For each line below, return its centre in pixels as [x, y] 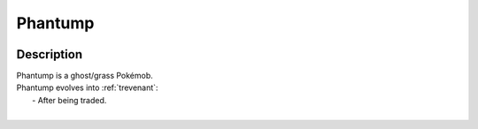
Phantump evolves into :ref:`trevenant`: [87, 87]
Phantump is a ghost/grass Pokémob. [85, 76]
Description [50, 54]
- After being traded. [69, 100]
